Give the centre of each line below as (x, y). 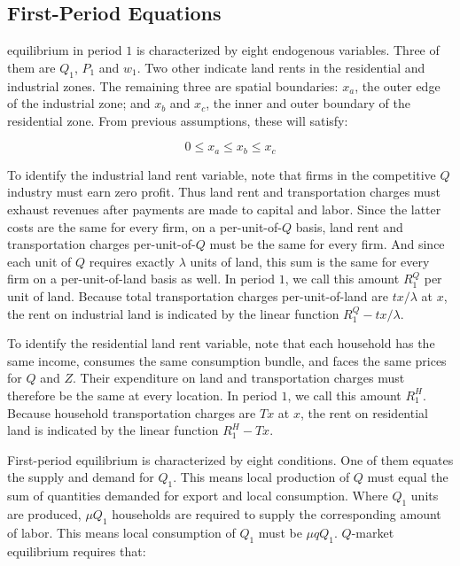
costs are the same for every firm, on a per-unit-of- (144, 226)
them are (31, 67)
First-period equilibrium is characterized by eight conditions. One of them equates (230, 459)
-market (373, 532)
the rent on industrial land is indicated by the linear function (173, 313)
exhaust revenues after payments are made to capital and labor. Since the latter (224, 209)
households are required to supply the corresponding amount (277, 513)
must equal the (408, 477)
